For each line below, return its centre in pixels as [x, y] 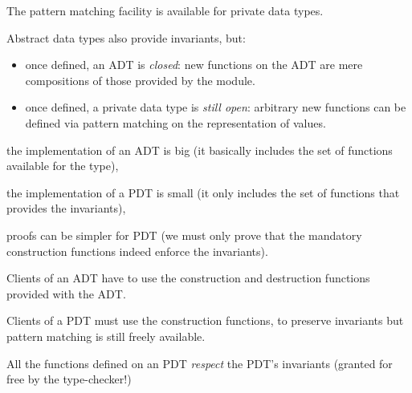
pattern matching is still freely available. [106, 336]
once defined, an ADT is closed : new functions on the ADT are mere [194, 65]
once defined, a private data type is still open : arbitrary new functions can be [216, 107]
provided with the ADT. [66, 293]
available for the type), [63, 166]
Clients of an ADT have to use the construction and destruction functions [188, 278]
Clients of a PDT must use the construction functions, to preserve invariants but [205, 320]
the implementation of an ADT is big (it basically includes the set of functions [200, 150]
